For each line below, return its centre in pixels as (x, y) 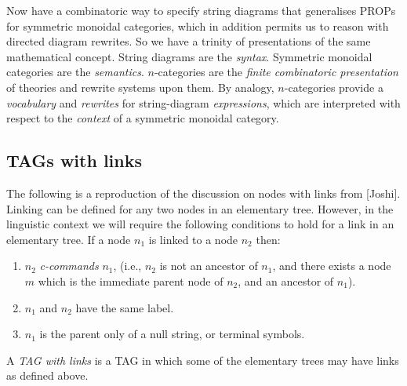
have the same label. (125, 307)
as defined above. (47, 375)
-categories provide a (334, 87)
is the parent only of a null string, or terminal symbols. (172, 334)
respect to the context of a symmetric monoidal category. (143, 118)
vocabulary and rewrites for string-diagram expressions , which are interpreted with (203, 102)
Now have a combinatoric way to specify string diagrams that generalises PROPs (201, 10)
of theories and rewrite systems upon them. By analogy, (140, 87)
